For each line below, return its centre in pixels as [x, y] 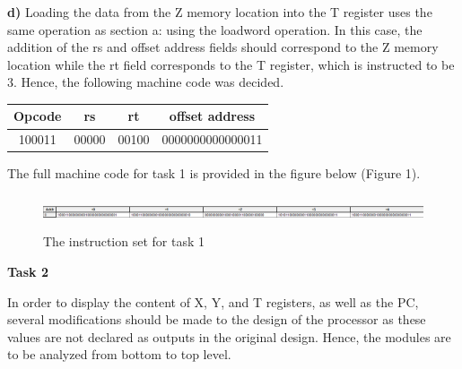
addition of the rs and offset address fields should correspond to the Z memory [223, 47]
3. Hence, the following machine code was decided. [146, 82]
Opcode [38, 116]
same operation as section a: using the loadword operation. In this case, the [215, 29]
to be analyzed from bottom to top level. [119, 354]
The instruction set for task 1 [124, 241]
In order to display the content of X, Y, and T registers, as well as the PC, [213, 301]
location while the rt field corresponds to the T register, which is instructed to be [231, 64]
